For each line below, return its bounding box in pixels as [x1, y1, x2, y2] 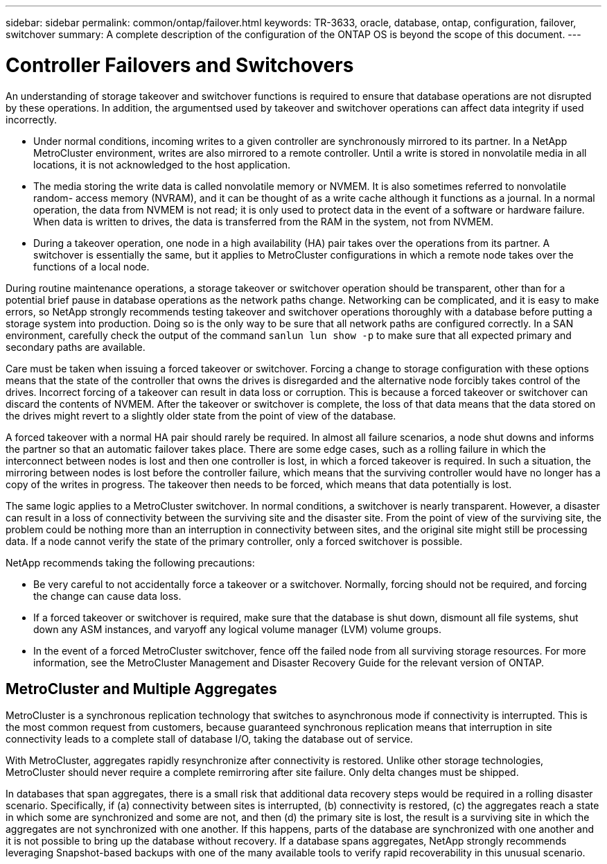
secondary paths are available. [6, 340, 146, 353]
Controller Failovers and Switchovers [6, 53, 354, 77]
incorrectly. [6, 113, 58, 126]
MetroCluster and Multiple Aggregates [6, 680, 277, 698]
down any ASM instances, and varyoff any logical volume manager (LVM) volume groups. [33, 623, 442, 635]
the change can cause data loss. [33, 589, 182, 602]
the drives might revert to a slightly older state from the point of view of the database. [6, 409, 396, 422]
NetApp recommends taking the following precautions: [6, 556, 255, 569]
